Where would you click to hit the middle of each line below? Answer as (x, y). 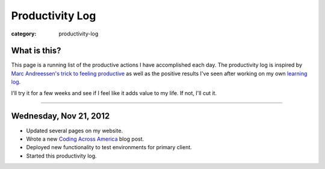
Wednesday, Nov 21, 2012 (60, 116)
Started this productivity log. (61, 156)
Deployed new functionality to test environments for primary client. (109, 147)
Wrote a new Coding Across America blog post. (85, 139)
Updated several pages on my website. (75, 131)
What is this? (36, 51)
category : (24, 34)
